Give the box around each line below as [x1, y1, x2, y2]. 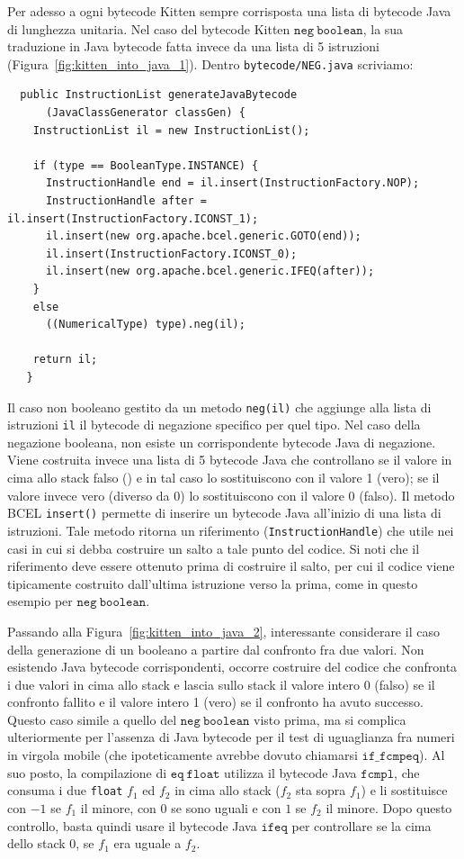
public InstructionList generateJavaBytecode [20, 88, 298, 102]
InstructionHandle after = [45, 194, 207, 207]
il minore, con [80, 798, 156, 817]
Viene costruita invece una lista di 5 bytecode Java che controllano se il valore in [7, 450, 452, 469]
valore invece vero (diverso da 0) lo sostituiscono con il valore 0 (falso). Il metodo [7, 485, 455, 504]
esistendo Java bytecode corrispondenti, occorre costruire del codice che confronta [7, 657, 458, 676]
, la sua [362, 19, 404, 38]
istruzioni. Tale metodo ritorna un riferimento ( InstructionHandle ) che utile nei [7, 520, 454, 539]
